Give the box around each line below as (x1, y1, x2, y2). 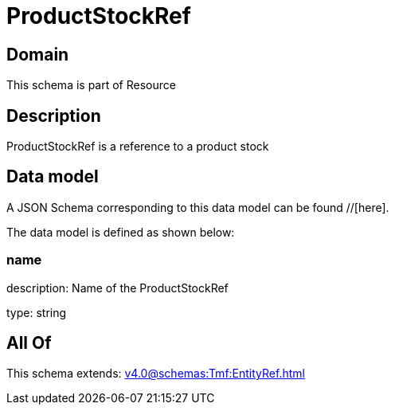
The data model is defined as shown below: (6, 225, 235, 239)
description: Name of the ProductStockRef (6, 280, 229, 295)
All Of (6, 333, 52, 354)
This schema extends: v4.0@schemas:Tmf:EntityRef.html (6, 366, 305, 381)
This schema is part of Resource (6, 78, 176, 92)
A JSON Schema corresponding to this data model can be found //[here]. (6, 200, 389, 214)
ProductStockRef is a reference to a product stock (6, 139, 269, 154)
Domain (6, 44, 69, 65)
